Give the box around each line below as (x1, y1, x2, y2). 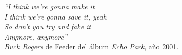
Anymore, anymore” (4, 31, 67, 42)
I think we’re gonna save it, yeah (4, 11, 107, 22)
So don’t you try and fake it (4, 21, 91, 32)
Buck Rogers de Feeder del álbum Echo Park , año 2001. (4, 41, 179, 52)
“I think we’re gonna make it (4, 1, 95, 11)
